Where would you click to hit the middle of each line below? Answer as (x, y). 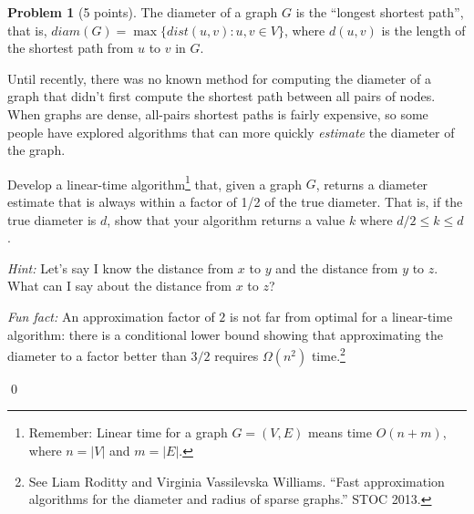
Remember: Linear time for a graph (128, 432)
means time (340, 432)
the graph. (36, 150)
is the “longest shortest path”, (380, 12)
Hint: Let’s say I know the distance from (121, 267)
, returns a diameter (372, 184)
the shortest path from (71, 48)
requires (237, 355)
